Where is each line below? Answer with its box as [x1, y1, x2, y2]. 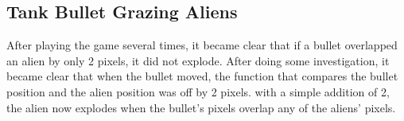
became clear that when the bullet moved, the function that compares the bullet [6, 68, 398, 84]
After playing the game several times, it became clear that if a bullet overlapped [6, 37, 398, 53]
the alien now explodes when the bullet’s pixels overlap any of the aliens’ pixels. [6, 99, 396, 115]
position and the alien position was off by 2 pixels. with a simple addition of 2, [6, 83, 390, 100]
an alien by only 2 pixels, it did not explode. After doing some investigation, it [6, 52, 390, 68]
